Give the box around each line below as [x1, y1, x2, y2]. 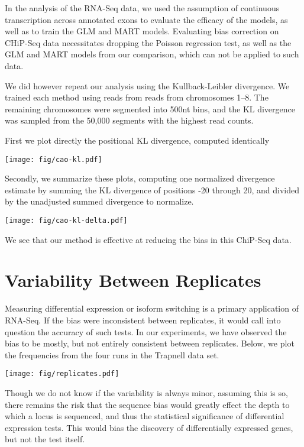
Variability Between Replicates [5, 268, 261, 292]
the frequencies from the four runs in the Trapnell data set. [5, 348, 219, 361]
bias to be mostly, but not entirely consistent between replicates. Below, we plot [5, 337, 295, 349]
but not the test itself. [5, 433, 85, 445]
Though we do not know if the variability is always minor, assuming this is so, [5, 386, 288, 399]
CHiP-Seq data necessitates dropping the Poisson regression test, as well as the [5, 36, 292, 48]
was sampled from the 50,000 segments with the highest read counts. [5, 114, 254, 127]
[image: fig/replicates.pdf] [5, 370, 119, 378]
